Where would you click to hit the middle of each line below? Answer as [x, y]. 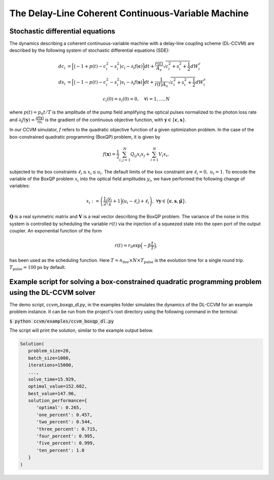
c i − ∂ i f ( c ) [132, 67]
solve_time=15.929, [52, 379]
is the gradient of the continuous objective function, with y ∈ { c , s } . [116, 120]
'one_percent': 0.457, [64, 415]
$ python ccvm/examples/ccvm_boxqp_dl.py [62, 321]
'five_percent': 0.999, [66, 443]
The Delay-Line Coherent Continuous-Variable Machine [129, 13]
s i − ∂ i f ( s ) [132, 83]
